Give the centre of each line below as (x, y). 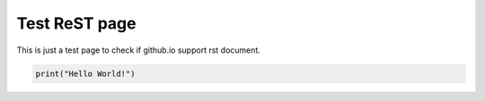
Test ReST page (76, 23)
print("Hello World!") (85, 73)
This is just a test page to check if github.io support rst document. (138, 50)
